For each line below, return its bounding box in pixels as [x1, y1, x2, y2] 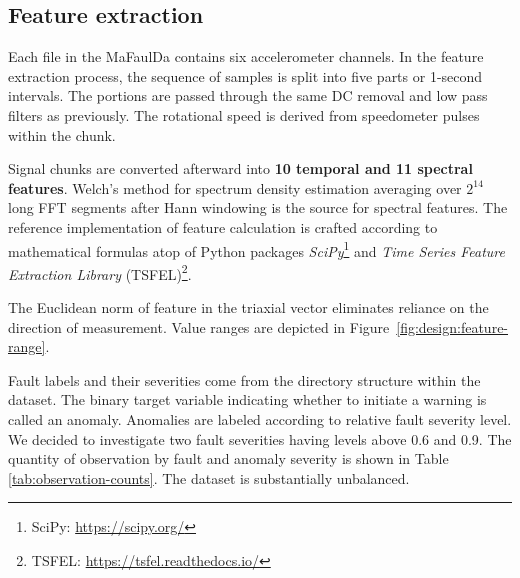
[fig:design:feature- [396, 316, 509, 337]
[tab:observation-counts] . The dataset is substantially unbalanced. [8, 467, 410, 488]
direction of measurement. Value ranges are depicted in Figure [8, 316, 390, 337]
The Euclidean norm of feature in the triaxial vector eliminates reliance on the [8, 297, 489, 318]
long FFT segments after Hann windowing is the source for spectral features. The [8, 197, 508, 218]
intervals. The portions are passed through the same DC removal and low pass [8, 85, 488, 106]
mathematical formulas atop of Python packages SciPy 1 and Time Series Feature [8, 237, 505, 261]
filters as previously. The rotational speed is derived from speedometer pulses [8, 104, 480, 125]
